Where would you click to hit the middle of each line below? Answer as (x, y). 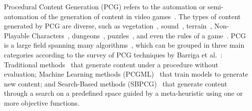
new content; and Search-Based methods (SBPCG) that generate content (116, 83)
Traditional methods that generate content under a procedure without (111, 64)
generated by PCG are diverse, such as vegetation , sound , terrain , (108, 26)
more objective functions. (42, 102)
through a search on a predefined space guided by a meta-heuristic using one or (124, 93)
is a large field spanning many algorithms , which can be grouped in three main (124, 45)
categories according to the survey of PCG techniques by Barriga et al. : (113, 54)
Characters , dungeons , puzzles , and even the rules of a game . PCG (139, 35)
